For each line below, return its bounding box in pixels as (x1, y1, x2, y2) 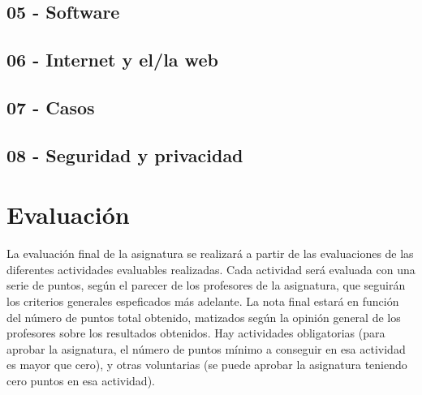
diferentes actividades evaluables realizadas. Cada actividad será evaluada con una (6, 260, 416, 277)
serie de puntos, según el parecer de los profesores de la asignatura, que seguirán (6, 277, 406, 294)
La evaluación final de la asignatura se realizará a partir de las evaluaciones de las (6, 245, 414, 262)
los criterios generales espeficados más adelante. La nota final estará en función (6, 293, 399, 310)
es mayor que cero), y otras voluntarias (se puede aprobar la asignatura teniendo (6, 356, 407, 373)
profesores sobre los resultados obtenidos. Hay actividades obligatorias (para (6, 324, 385, 341)
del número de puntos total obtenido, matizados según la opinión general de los (6, 308, 401, 325)
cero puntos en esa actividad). (6, 372, 155, 389)
